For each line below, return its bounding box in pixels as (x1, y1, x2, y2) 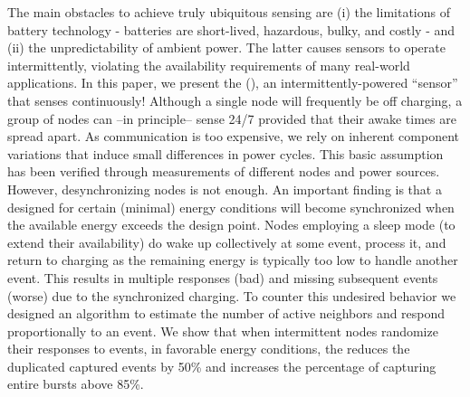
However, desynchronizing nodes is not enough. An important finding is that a (7, 179, 442, 198)
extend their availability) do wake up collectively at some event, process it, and (7, 232, 446, 251)
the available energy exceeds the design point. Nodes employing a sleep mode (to (7, 215, 456, 234)
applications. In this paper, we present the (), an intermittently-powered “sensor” (7, 73, 458, 92)
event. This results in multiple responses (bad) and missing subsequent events (7, 268, 438, 287)
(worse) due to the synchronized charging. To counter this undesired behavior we (7, 286, 456, 305)
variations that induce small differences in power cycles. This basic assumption (7, 144, 444, 163)
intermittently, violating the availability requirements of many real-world (7, 55, 410, 74)
